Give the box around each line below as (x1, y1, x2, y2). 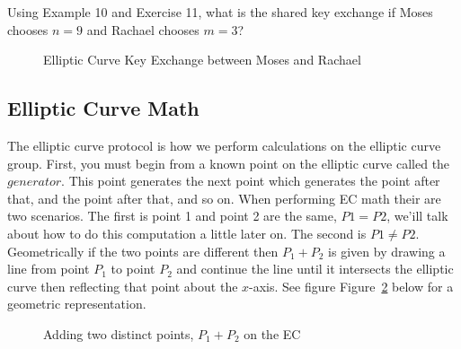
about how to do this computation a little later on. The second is (7, 223, 367, 242)
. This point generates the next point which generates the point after (61, 171, 440, 190)
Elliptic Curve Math (7, 94, 199, 122)
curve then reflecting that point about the (7, 276, 238, 295)
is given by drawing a (328, 241, 446, 260)
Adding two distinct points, (43, 324, 194, 343)
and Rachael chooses (86, 20, 199, 39)
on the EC (244, 324, 301, 343)
